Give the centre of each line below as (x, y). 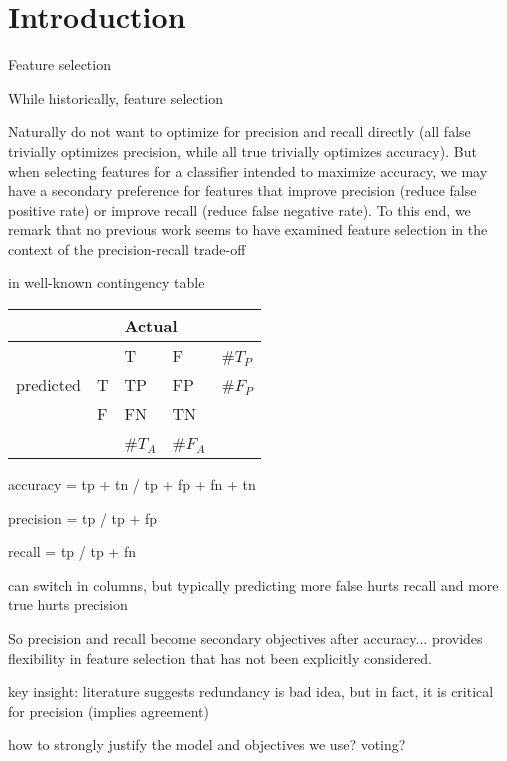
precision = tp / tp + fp (83, 517)
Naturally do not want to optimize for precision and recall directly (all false (239, 131)
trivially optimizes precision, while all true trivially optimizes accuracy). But (242, 150)
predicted (48, 385)
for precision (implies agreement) (108, 710)
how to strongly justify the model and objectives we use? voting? (207, 744)
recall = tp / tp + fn (72, 551)
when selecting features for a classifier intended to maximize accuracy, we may (248, 170)
